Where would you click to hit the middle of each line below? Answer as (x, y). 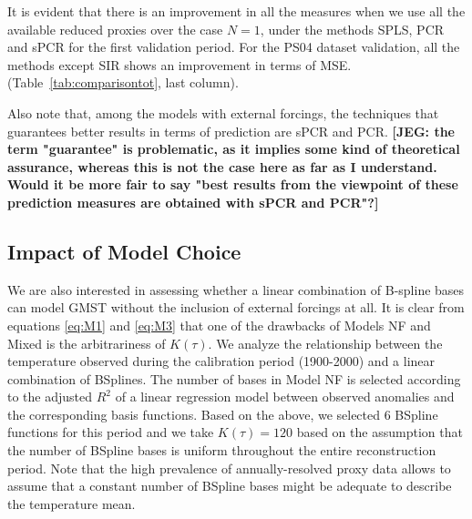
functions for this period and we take (111, 432)
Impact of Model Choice (124, 251)
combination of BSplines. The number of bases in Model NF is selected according (234, 378)
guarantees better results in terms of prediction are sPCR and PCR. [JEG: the (231, 131)
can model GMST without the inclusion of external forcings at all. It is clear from (236, 307)
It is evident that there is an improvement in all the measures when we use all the (236, 11)
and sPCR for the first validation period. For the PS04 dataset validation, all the (234, 47)
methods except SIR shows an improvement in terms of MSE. (180, 64)
